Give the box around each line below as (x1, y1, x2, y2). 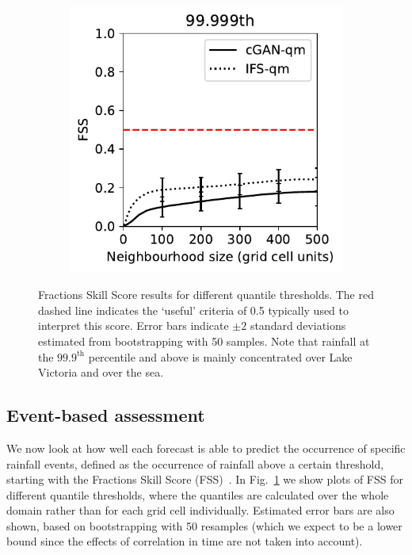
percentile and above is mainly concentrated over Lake (88, 348, 353, 365)
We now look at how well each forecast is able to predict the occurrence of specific (6, 439, 406, 456)
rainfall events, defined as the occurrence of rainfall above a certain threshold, (6, 455, 384, 472)
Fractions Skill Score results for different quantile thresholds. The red (38, 286, 374, 303)
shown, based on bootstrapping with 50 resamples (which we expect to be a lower (6, 517, 402, 534)
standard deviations (250, 317, 346, 334)
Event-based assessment (6, 403, 205, 427)
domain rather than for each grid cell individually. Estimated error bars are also (6, 502, 395, 519)
